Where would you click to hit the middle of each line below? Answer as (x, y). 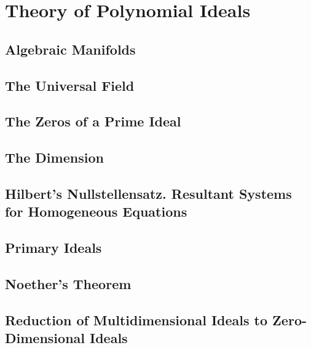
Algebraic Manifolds (70, 49)
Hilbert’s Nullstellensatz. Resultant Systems (148, 193)
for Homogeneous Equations (96, 211)
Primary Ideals (53, 248)
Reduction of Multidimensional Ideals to (136, 319)
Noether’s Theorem (68, 283)
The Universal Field (70, 85)
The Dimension (54, 157)
